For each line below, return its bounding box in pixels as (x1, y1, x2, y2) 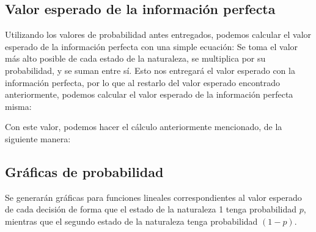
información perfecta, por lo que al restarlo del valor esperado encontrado (5, 76, 281, 89)
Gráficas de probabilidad (5, 162, 164, 181)
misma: (5, 100, 32, 112)
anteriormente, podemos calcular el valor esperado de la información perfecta (5, 88, 293, 101)
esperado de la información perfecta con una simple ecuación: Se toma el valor (5, 40, 298, 53)
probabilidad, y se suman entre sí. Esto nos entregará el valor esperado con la (5, 63, 295, 76)
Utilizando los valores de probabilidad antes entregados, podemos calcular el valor (5, 28, 312, 41)
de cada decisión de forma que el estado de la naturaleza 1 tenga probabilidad (5, 203, 297, 216)
